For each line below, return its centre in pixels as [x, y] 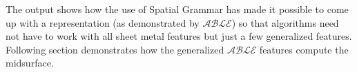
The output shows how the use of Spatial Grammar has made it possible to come [177, 9]
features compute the [304, 49]
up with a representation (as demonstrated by [103, 22]
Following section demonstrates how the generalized [115, 49]
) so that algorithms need [285, 22]
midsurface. [30, 63]
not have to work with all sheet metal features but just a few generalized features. [179, 36]
